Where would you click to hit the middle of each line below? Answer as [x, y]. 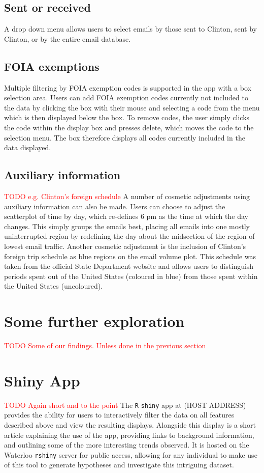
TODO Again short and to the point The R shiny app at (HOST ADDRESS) [125, 405]
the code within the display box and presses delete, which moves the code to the [129, 127]
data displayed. [28, 147]
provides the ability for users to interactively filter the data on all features [119, 415]
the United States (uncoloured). [54, 286]
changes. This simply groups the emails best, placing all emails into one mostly [127, 226]
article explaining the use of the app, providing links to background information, [129, 435]
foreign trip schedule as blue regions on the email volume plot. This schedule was [130, 256]
